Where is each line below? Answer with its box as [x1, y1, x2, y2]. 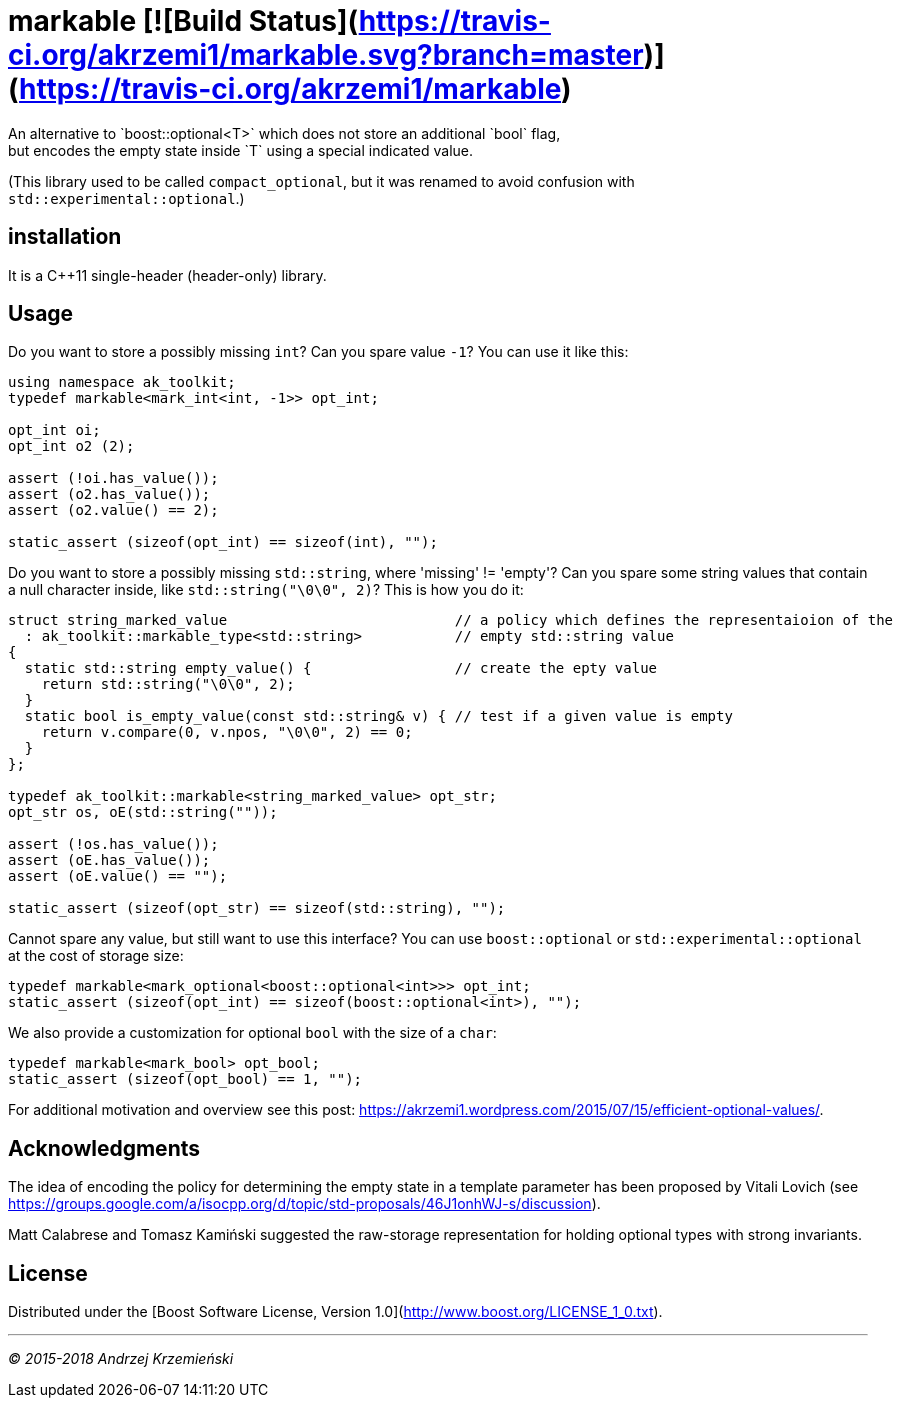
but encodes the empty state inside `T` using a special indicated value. [8, 141, 474, 159]
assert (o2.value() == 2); [8, 502, 219, 519]
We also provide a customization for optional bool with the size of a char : [8, 1024, 497, 1042]
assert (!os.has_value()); [8, 836, 219, 853]
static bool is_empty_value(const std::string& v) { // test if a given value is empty [24, 708, 733, 725]
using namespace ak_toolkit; [8, 374, 236, 391]
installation [8, 224, 122, 250]
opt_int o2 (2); [8, 438, 135, 455]
